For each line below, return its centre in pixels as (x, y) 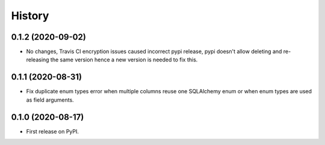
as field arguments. (50, 100)
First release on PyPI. (53, 131)
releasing (38, 60)
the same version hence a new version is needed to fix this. (124, 60)
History (30, 16)
